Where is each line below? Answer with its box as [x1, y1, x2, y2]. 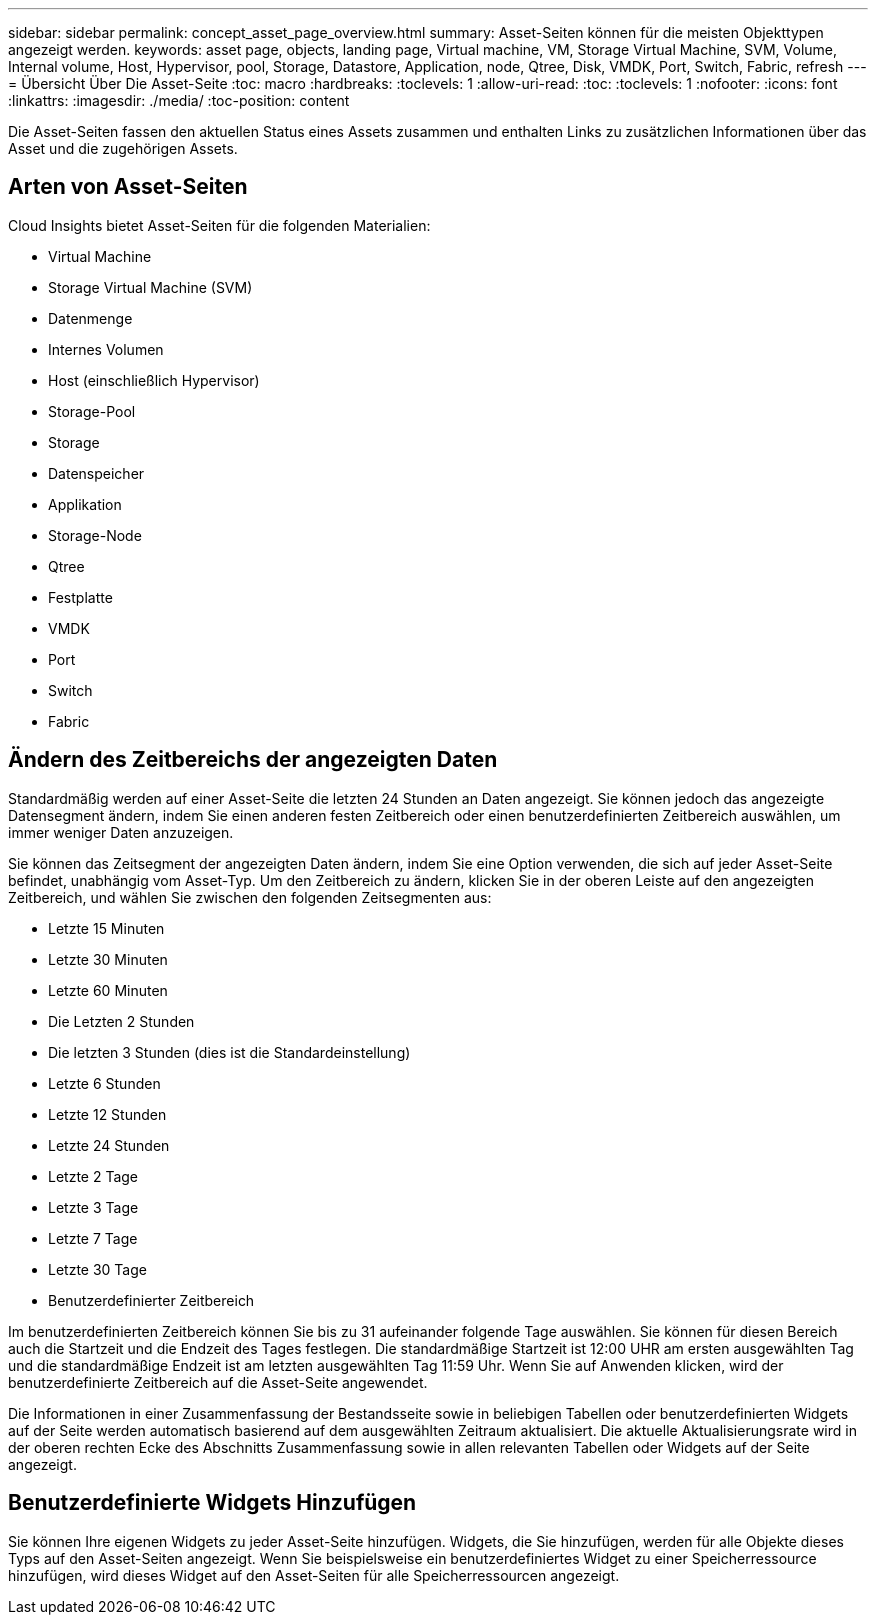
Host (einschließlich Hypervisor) [48, 371, 260, 389]
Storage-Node [48, 526, 142, 544]
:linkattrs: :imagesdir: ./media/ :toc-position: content [8, 92, 350, 109]
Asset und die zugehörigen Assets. [8, 140, 238, 157]
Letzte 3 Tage [48, 1198, 139, 1216]
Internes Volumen [48, 340, 164, 358]
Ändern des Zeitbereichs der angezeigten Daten [8, 747, 498, 773]
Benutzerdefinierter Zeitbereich [48, 1291, 255, 1309]
